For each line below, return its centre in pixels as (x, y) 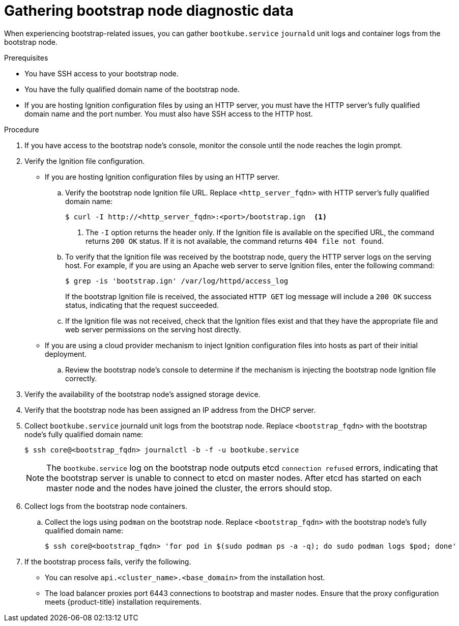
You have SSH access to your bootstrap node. (102, 73)
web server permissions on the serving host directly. (153, 329)
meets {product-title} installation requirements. (123, 602)
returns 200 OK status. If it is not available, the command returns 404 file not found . (235, 241)
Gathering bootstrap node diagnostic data (149, 11)
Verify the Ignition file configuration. (85, 161)
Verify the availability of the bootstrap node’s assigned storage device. (142, 394)
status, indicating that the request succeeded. (142, 305)
